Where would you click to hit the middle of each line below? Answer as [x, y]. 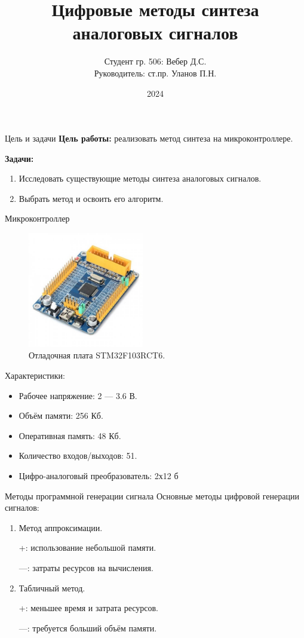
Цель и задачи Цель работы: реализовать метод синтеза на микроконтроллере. [149, 138]
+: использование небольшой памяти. [87, 547]
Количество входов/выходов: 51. [78, 456]
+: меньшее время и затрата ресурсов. [88, 608]
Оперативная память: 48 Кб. [70, 435]
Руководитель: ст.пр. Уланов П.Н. [155, 73]
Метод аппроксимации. [61, 527]
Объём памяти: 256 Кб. [61, 415]
